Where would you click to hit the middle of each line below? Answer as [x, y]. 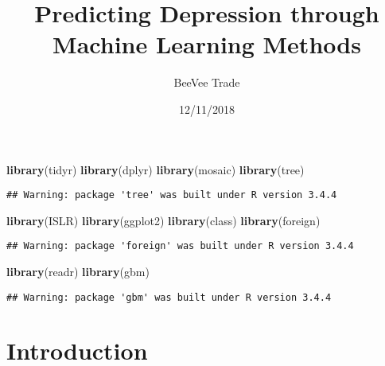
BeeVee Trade [207, 82]
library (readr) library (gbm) [78, 271]
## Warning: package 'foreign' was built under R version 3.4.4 [180, 246]
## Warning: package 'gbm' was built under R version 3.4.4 [169, 297]
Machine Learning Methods [207, 44]
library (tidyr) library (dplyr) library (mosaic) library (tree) [156, 169]
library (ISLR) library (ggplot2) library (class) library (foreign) [163, 220]
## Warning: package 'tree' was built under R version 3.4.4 [172, 195]
